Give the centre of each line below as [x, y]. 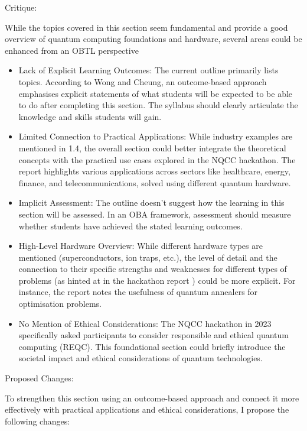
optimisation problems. [60, 304]
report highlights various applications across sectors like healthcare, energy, [154, 171]
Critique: [21, 7]
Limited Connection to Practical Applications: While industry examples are [156, 136]
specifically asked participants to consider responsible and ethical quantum [153, 335]
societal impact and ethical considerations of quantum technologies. [141, 358]
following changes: [37, 421]
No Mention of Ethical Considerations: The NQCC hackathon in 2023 [145, 323]
